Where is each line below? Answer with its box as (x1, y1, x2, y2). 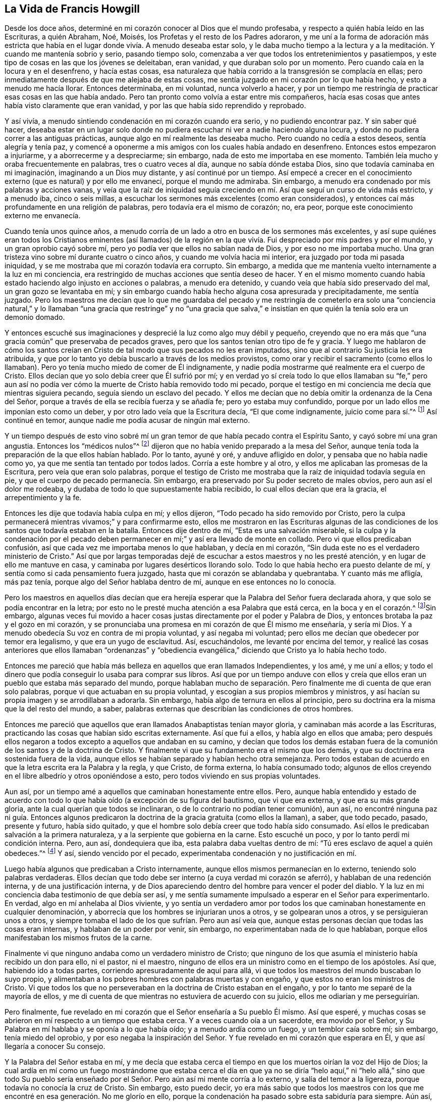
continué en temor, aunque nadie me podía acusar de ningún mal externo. (5, 416, 250, 425)
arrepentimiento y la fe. (5, 493, 82, 502)
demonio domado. (5, 313, 65, 322)
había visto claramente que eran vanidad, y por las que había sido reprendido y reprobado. (5, 101, 306, 110)
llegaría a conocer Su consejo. (5, 1042, 105, 1051)
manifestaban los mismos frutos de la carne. (5, 933, 152, 942)
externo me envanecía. (5, 211, 81, 220)
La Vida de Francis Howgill (5, 3, 140, 15)
